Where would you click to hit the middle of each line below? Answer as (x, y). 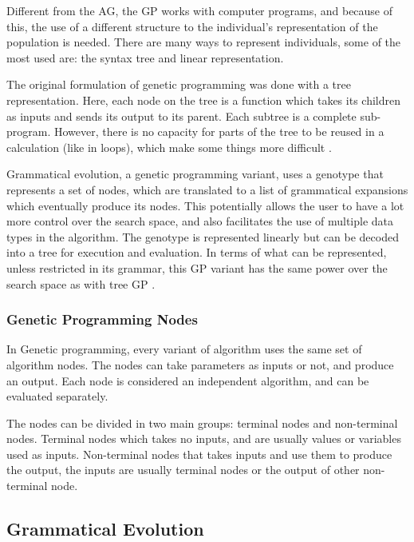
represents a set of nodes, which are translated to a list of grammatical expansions (207, 189)
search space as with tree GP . (81, 283)
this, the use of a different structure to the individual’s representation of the (192, 26)
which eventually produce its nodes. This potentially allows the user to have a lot (205, 205)
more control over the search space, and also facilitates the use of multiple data (200, 221)
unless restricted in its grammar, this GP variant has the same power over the (197, 267)
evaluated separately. (57, 396)
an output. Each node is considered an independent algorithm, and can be (188, 380)
